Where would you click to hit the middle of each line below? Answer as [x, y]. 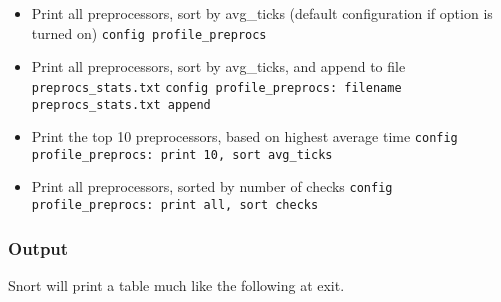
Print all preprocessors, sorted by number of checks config [212, 186]
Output [38, 247]
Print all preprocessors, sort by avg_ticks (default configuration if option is [262, 13]
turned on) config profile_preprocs [149, 32]
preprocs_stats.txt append [121, 104]
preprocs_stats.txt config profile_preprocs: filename [216, 87]
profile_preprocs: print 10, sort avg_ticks [182, 154]
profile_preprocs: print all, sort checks [175, 205]
